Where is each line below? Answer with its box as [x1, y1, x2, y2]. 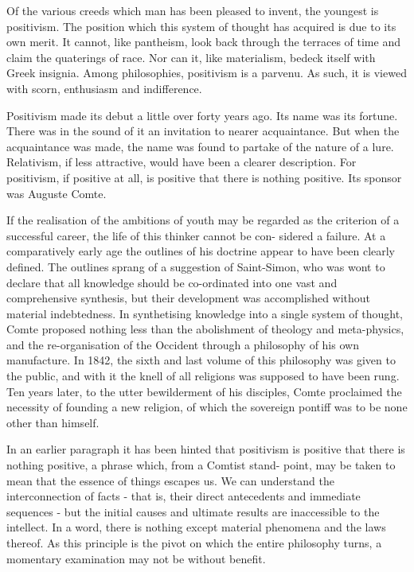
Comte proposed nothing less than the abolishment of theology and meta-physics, [6, 321, 404, 337]
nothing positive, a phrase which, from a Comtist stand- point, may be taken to [6, 457, 396, 473]
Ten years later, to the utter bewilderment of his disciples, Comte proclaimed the [6, 383, 402, 399]
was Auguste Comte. [6, 185, 107, 201]
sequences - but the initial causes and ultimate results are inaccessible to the [6, 503, 380, 519]
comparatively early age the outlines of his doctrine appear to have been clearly [6, 243, 396, 259]
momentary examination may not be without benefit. [6, 550, 266, 566]
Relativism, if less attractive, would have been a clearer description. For [6, 154, 357, 170]
